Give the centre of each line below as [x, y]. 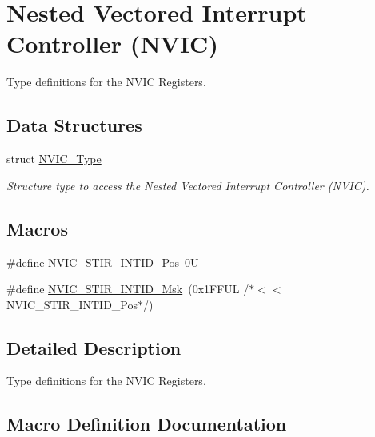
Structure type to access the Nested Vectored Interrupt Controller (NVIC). [188, 185]
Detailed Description [94, 347]
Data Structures [74, 125]
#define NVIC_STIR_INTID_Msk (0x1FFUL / [128, 289]
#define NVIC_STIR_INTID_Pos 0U [103, 262]
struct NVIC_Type [54, 159]
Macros [37, 228]
